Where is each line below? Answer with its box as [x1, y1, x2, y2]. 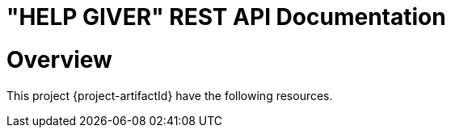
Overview [6, 45, 112, 73]
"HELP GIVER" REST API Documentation [6, 3, 446, 31]
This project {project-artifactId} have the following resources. [6, 88, 333, 103]
